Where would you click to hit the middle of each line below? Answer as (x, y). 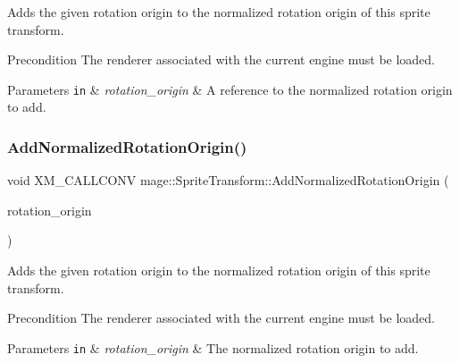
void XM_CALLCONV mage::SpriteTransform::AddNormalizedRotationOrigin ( (228, 180)
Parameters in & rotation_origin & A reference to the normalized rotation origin (230, 89)
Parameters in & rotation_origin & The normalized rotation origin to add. (213, 347)
